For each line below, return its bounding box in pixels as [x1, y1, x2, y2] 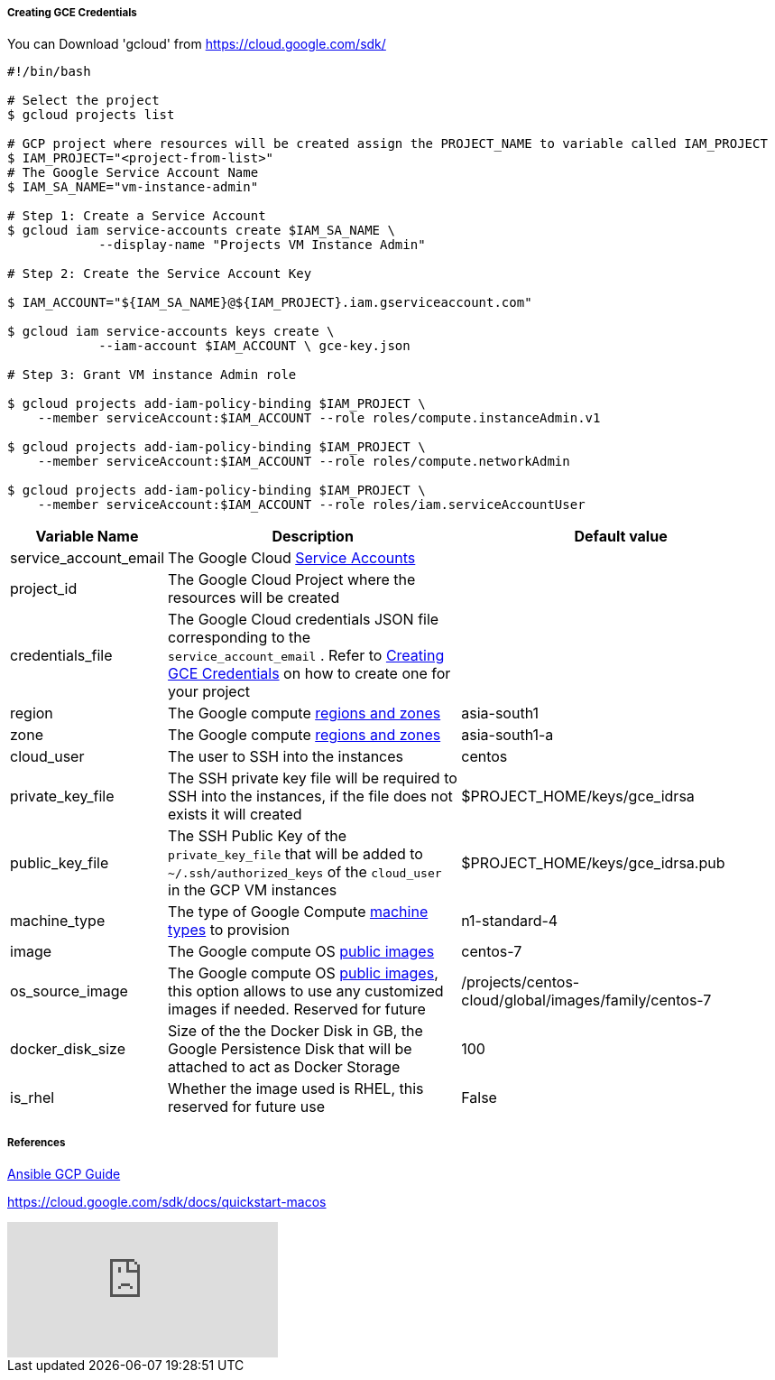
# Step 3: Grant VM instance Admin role [7, 367, 297, 383]
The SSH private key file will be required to [168, 769, 457, 788]
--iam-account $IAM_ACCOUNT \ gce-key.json [98, 338, 411, 354]
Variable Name [35, 527, 139, 546]
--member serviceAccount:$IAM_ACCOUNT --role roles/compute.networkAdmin [37, 454, 570, 469]
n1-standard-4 [461, 912, 558, 931]
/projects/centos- [461, 973, 580, 992]
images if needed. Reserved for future [168, 1000, 426, 1019]
